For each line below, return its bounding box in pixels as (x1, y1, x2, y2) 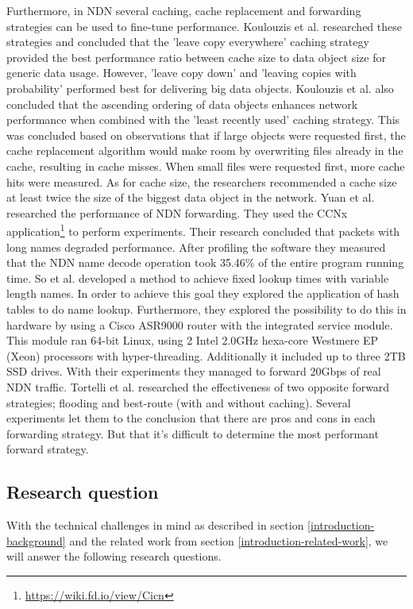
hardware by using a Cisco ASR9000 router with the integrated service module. (6, 316, 393, 333)
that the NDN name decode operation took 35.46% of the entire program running (6, 254, 404, 271)
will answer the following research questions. (6, 548, 222, 565)
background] (6, 532, 66, 549)
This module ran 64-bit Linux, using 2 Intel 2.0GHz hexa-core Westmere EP (6, 332, 379, 349)
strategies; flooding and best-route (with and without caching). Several (6, 394, 351, 410)
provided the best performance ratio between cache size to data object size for (6, 48, 386, 65)
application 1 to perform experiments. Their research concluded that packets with (6, 221, 400, 239)
